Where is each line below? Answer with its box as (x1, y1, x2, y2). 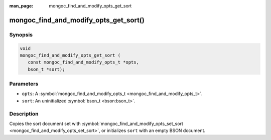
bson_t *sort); (28, 66, 65, 72)
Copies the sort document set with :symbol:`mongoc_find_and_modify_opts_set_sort (9, 120, 183, 126)
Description (9, 110, 39, 117)
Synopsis (9, 31, 33, 38)
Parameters (9, 80, 39, 87)
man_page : (9, 3, 34, 8)
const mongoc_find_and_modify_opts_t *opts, (28, 59, 139, 65)
